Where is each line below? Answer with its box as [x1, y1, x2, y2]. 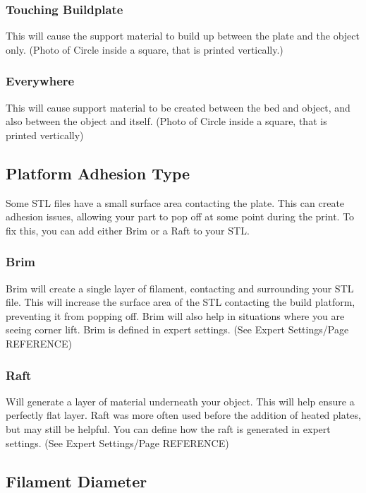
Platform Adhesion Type [6, 162, 190, 184]
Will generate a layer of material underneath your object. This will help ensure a [6, 393, 355, 408]
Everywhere [6, 72, 75, 90]
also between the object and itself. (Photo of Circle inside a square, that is [6, 114, 327, 129]
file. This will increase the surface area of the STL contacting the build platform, [6, 295, 355, 309]
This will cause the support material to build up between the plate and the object [6, 28, 360, 43]
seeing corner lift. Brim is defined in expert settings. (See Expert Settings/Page [6, 322, 349, 337]
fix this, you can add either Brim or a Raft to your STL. [6, 222, 250, 237]
